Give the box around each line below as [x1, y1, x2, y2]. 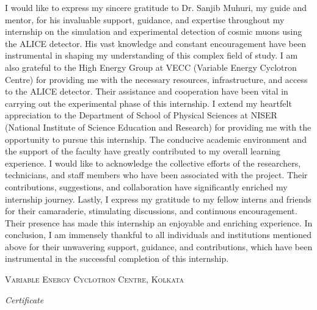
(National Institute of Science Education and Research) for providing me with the [5, 120, 312, 133]
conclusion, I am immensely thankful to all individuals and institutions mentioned [5, 228, 312, 241]
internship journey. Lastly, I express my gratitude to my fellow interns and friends [5, 192, 312, 205]
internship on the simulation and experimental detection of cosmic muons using [5, 25, 302, 38]
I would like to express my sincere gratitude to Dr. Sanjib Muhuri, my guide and [5, 1, 307, 13]
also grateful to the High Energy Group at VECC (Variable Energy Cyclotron [5, 60, 297, 73]
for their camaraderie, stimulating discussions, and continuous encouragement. [5, 204, 297, 217]
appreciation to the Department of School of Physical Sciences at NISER [5, 109, 277, 121]
